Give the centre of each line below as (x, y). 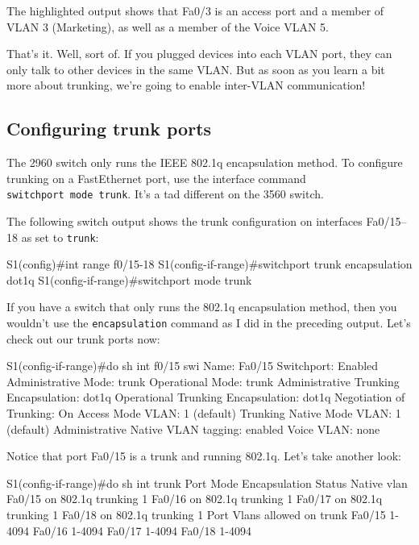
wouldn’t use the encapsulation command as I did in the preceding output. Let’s (209, 323)
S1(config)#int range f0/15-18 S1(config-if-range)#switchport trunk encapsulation (209, 264)
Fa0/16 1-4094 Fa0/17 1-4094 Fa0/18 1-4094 (142, 530)
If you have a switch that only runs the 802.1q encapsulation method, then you (202, 307)
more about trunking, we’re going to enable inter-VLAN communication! (186, 85)
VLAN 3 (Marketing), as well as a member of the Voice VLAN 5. (168, 26)
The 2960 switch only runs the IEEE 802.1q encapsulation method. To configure (205, 162)
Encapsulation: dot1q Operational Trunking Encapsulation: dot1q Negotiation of (206, 397)
